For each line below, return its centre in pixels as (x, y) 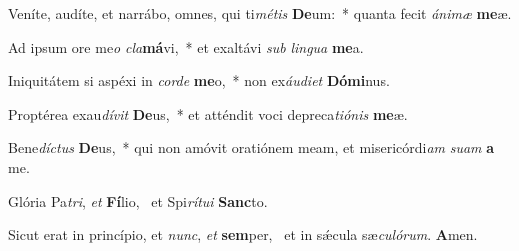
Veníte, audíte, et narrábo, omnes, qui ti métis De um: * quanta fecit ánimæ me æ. (260, 13)
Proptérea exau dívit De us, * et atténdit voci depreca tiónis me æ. (208, 113)
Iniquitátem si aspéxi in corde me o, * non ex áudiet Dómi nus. (199, 80)
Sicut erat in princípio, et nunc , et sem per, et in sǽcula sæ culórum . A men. (243, 234)
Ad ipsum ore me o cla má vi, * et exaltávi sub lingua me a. (186, 46)
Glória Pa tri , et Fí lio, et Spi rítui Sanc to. (138, 200)
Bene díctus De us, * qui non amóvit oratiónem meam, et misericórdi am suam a (251, 147)
